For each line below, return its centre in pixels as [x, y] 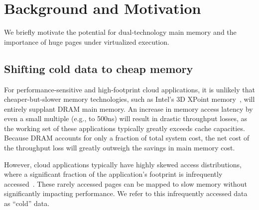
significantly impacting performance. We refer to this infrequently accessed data [126, 193]
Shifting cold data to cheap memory [99, 68]
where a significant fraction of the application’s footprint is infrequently [113, 174]
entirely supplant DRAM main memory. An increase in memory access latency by [129, 108]
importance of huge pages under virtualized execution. [87, 41]
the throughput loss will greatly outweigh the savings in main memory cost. [120, 148]
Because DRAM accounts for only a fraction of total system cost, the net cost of [127, 138]
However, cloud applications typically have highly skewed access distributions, [123, 164]
